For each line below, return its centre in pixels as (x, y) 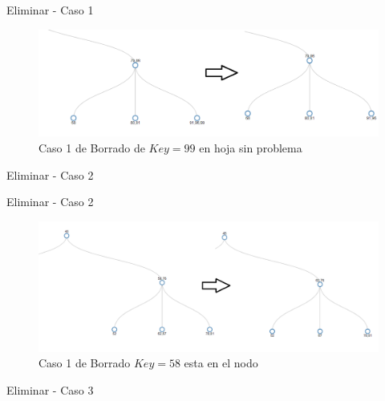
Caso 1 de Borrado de (92, 147)
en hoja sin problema (251, 147)
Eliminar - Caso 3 (50, 390)
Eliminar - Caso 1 (50, 10)
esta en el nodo (221, 363)
